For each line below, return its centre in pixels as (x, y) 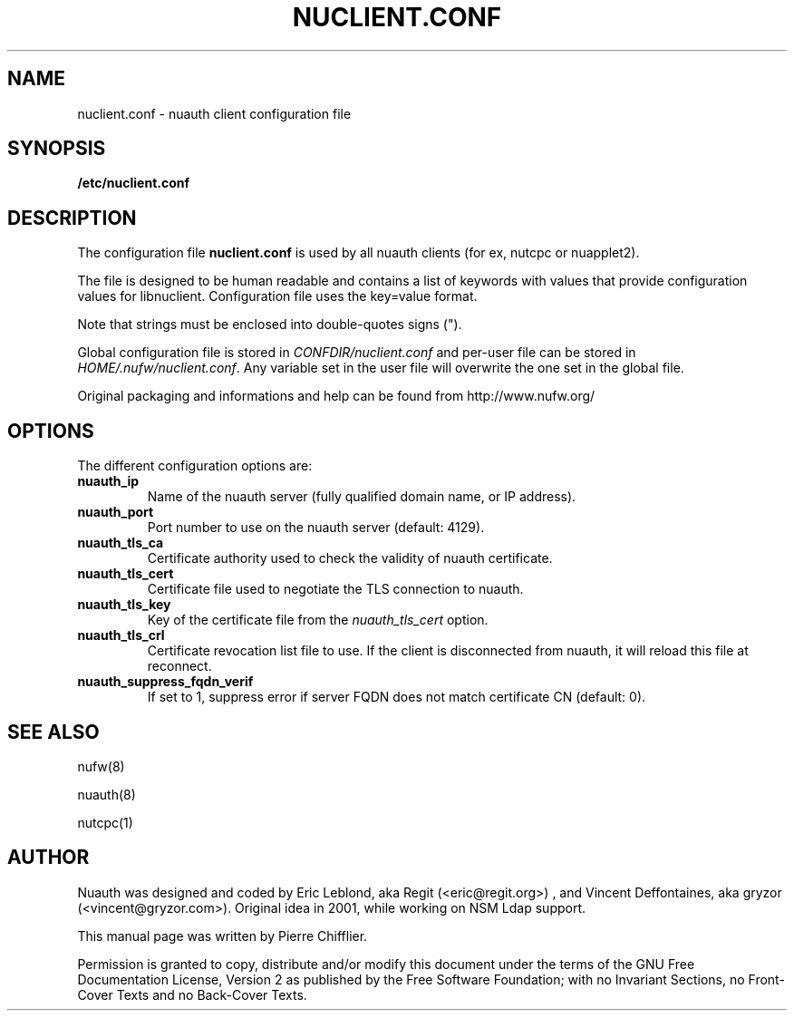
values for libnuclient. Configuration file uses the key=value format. (277, 296)
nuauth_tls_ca (121, 543)
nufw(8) (101, 766)
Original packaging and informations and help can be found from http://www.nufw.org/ (336, 396)
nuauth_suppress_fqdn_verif (165, 682)
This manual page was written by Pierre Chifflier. (223, 936)
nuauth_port (116, 512)
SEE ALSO (53, 732)
